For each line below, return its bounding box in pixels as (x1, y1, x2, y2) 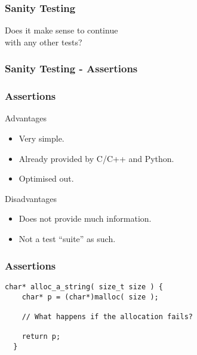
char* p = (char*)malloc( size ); (21, 292, 159, 301)
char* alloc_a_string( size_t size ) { (5, 282, 163, 291)
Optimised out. (19, 172, 74, 185)
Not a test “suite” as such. (19, 232, 116, 245)
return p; (21, 332, 61, 341)
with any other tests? (5, 35, 82, 48)
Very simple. (19, 132, 64, 145)
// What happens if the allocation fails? (21, 312, 193, 321)
